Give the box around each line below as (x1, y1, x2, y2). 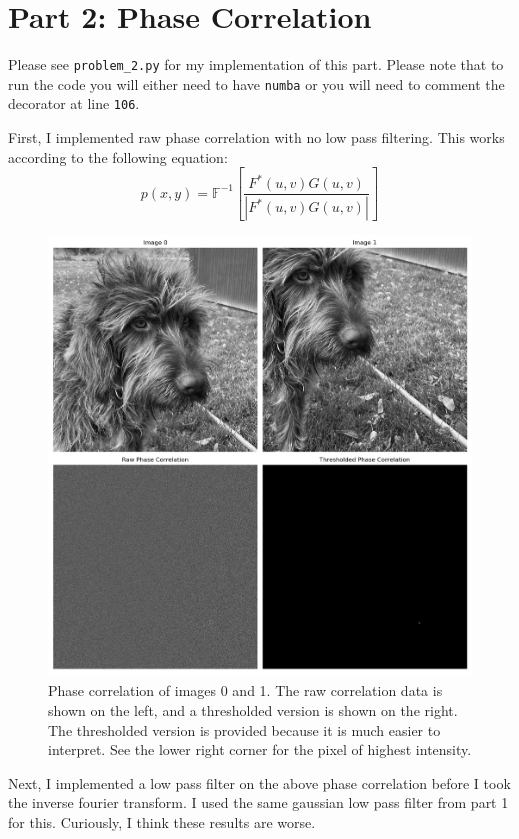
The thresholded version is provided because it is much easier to (48, 719, 441, 740)
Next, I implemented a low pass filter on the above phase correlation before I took (8, 772, 511, 793)
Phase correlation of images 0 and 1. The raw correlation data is (48, 680, 443, 701)
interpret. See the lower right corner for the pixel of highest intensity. (48, 739, 472, 760)
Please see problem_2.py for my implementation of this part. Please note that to (8, 54, 504, 75)
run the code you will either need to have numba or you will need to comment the (8, 73, 505, 94)
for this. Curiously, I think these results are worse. (8, 811, 316, 832)
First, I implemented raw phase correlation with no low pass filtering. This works (8, 127, 505, 148)
